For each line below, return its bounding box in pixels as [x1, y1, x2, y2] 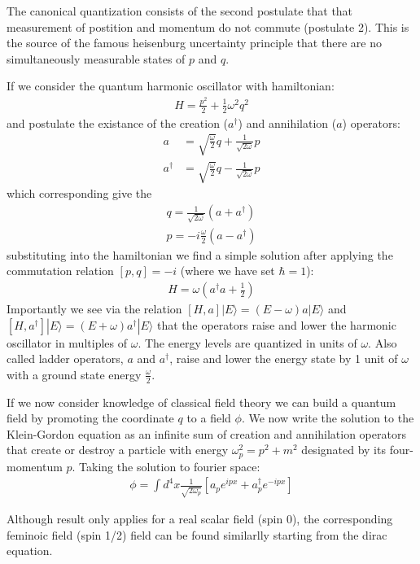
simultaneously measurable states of [7, 50, 186, 67]
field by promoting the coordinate [7, 409, 174, 426]
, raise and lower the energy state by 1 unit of [169, 350, 398, 367]
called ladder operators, [7, 350, 124, 367]
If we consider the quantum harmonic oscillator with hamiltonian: [7, 77, 335, 94]
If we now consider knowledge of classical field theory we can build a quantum [7, 393, 396, 410]
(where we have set [180, 262, 275, 279]
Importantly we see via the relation [7, 300, 182, 317]
